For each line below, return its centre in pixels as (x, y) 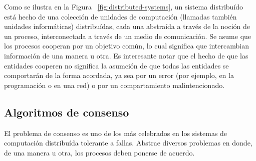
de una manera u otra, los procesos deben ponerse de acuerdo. (99, 152)
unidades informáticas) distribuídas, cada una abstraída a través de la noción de (127, 26)
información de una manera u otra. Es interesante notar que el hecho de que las (126, 55)
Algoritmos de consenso (67, 112)
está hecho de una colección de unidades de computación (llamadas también (120, 16)
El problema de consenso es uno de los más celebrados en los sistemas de (116, 133)
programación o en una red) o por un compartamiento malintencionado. (114, 85)
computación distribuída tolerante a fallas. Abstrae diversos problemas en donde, (128, 143)
